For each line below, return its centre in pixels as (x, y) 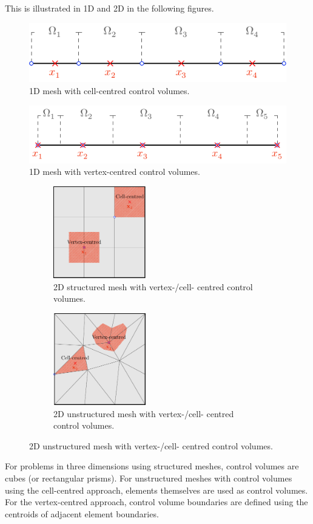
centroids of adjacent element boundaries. (82, 513)
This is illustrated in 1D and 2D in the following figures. (109, 8)
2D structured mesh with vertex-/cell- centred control (153, 286)
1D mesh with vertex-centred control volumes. (115, 172)
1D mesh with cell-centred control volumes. (109, 91)
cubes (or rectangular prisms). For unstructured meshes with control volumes (149, 478)
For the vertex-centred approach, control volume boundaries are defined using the (156, 502)
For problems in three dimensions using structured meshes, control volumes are (152, 466)
